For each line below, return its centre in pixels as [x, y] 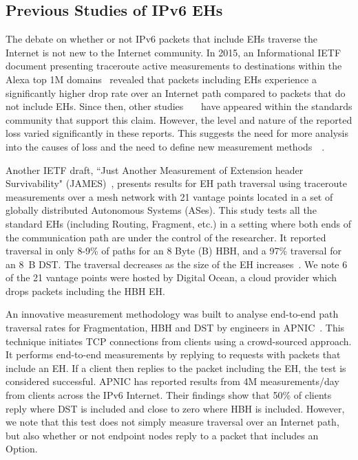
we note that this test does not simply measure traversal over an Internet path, [172, 422]
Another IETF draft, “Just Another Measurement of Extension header [155, 169]
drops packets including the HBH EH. [85, 291]
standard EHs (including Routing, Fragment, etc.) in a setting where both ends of [178, 223]
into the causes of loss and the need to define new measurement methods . [165, 146]
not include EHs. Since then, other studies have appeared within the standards [179, 106]
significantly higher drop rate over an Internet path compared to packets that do [176, 92]
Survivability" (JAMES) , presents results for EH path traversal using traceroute [176, 183]
